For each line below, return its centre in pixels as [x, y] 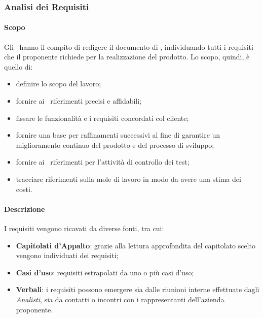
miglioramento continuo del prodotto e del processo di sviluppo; [115, 145]
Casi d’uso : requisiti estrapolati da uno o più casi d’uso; [105, 272]
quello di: [18, 66]
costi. [24, 189]
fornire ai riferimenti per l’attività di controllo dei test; [103, 162]
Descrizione [25, 209]
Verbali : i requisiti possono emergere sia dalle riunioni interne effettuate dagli [138, 289]
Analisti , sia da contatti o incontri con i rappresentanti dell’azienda [120, 299]
